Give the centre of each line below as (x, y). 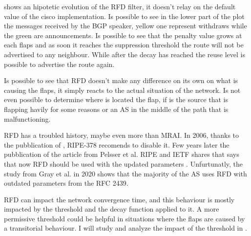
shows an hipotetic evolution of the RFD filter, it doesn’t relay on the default (120, 6)
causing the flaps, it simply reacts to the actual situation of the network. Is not (122, 90)
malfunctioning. (27, 118)
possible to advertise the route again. (59, 64)
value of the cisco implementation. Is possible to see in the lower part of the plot (124, 16)
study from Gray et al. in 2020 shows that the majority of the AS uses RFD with (125, 173)
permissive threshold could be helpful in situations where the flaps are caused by (125, 218)
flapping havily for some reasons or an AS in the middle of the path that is (116, 109)
